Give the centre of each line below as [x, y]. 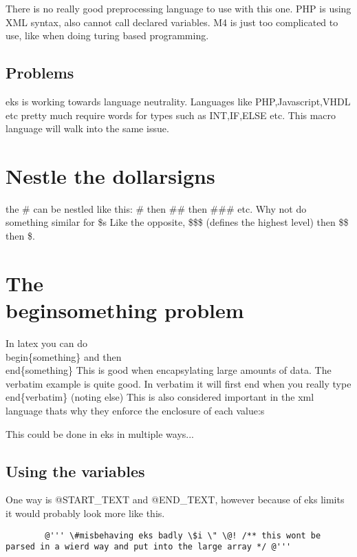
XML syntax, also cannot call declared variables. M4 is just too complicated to [172, 22]
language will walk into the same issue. [87, 128]
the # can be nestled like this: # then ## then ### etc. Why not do [156, 208]
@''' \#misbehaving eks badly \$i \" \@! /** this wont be [183, 535]
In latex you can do [46, 343]
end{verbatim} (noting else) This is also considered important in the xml [160, 397]
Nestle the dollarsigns [110, 175]
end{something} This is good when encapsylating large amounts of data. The [169, 370]
